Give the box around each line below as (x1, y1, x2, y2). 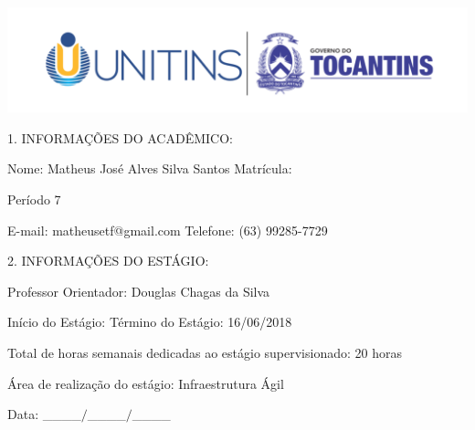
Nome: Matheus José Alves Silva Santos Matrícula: (7, 159, 292, 178)
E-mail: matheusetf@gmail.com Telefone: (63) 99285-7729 (7, 220, 328, 239)
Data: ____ (7, 404, 81, 424)
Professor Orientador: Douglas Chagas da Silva (7, 281, 270, 300)
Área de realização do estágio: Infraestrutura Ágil (7, 373, 284, 393)
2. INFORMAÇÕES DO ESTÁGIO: (7, 251, 209, 270)
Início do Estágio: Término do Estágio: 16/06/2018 (7, 312, 292, 331)
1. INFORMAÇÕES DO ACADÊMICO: (7, 128, 233, 147)
